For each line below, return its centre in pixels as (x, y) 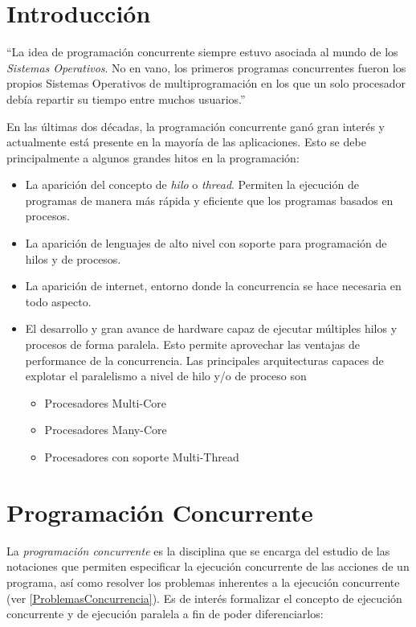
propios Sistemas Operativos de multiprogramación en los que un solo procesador (206, 83)
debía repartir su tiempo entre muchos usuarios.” (126, 98)
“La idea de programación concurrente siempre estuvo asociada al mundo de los (202, 52)
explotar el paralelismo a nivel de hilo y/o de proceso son (166, 376)
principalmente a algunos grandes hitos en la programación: (153, 157)
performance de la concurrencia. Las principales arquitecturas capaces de (204, 360)
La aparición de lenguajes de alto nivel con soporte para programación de (206, 243)
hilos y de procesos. (73, 258)
